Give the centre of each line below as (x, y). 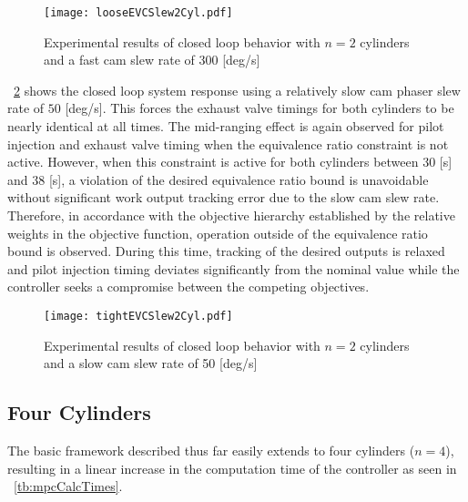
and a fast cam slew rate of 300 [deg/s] (152, 60)
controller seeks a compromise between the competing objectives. (188, 287)
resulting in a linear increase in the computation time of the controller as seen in (232, 468)
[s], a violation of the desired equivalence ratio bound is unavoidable (239, 179)
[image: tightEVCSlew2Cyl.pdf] (138, 316)
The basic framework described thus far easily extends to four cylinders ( (211, 451)
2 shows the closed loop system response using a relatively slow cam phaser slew (237, 90)
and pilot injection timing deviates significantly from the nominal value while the (234, 268)
